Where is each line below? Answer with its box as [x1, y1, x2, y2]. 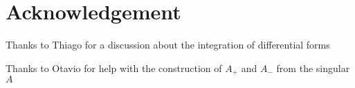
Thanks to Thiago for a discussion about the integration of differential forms [6, 37, 330, 52]
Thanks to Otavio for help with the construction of [6, 60, 222, 75]
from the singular [276, 60, 350, 75]
